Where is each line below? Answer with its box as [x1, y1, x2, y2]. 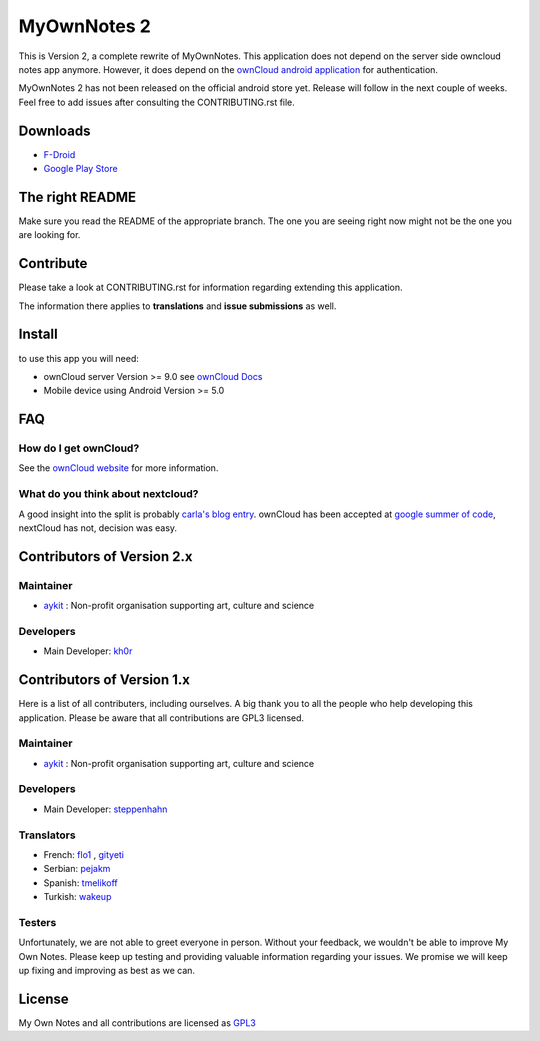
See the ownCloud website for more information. [18, 462, 219, 474]
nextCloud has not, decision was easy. [18, 521, 178, 534]
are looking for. [18, 229, 81, 241]
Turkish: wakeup [43, 891, 112, 903]
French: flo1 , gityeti [43, 849, 125, 860]
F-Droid [43, 148, 76, 160]
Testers [18, 915, 57, 929]
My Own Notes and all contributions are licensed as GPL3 [18, 1017, 257, 1029]
